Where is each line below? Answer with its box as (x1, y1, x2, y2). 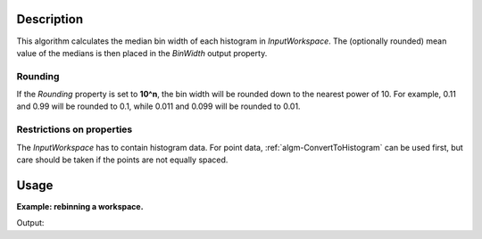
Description (16, 12, 84, 27)
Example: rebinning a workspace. (16, 201, 144, 211)
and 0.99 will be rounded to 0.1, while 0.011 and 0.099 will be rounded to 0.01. (16, 101, 301, 111)
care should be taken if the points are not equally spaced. (16, 154, 229, 165)
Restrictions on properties (16, 123, 133, 136)
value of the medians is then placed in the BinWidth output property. (16, 47, 268, 58)
